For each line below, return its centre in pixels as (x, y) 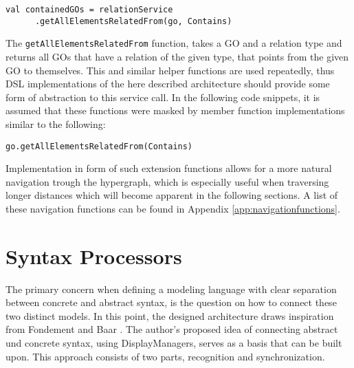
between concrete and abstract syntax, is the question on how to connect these (171, 302)
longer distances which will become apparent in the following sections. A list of (172, 195)
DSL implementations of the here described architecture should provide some (168, 84)
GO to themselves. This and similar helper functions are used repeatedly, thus (170, 70)
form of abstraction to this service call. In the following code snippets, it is (163, 97)
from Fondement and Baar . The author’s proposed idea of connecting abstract (172, 329)
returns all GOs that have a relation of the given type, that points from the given (177, 56)
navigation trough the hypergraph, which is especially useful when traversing (167, 181)
